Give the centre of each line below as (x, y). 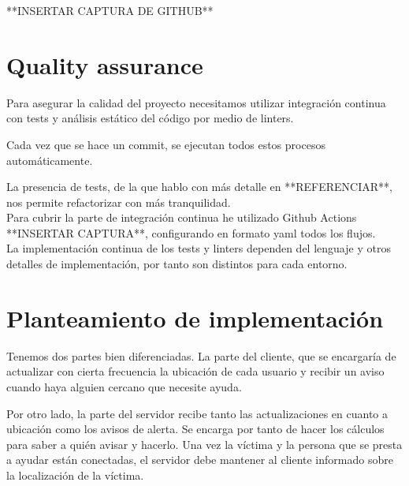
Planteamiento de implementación (195, 318)
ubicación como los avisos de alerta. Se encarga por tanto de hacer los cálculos (195, 429)
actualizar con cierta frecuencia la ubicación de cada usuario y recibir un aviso (195, 371)
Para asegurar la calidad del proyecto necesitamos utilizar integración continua (196, 102)
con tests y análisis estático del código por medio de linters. (150, 118)
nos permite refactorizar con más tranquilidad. (119, 202)
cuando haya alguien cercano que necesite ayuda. (124, 386)
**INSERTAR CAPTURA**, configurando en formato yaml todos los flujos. (191, 232)
